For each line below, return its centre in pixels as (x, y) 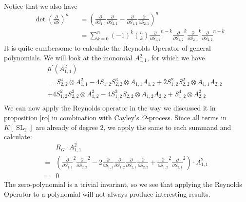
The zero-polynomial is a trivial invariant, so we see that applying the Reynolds (123, 184)
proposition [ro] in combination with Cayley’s (72, 118)
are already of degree (67, 127)
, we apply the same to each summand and (167, 127)
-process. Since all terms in (187, 118)
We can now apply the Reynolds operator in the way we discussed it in (110, 108)
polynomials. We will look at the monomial (68, 57)
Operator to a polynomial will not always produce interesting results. (107, 193)
